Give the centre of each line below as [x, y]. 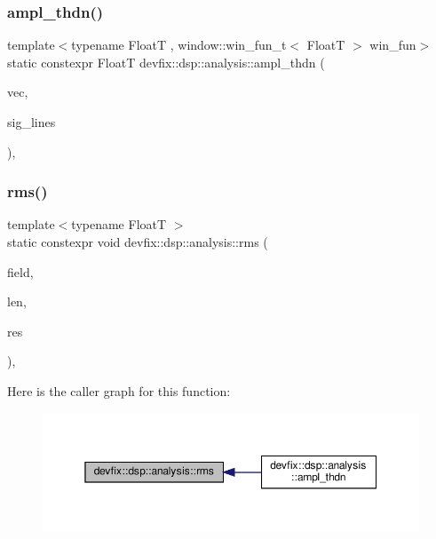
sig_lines [32, 122]
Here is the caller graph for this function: [119, 390]
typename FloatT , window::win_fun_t [179, 45]
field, [20, 271]
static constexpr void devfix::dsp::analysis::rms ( [138, 242]
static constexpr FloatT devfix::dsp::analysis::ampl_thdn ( [166, 62]
